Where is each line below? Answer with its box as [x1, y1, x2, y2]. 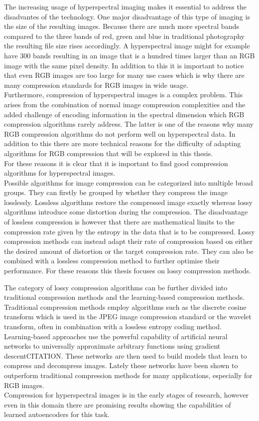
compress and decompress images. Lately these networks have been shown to [4, 360, 238, 371]
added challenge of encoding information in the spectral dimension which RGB [4, 109, 245, 119]
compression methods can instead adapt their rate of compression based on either [4, 236, 253, 246]
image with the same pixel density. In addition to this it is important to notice [4, 60, 244, 70]
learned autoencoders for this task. [4, 409, 110, 420]
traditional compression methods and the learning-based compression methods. [4, 292, 245, 302]
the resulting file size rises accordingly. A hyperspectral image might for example [4, 40, 250, 51]
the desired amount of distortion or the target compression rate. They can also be [4, 245, 254, 256]
